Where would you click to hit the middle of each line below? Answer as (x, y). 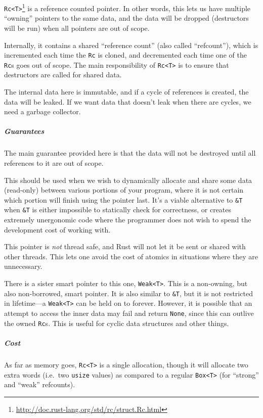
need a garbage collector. (42, 111)
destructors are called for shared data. (63, 75)
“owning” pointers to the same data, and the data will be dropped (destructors (126, 18)
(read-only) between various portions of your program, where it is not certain (124, 190)
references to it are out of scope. (54, 162)
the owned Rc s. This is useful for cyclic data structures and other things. (117, 323)
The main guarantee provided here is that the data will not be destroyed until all (130, 153)
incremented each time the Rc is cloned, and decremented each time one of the (125, 55)
